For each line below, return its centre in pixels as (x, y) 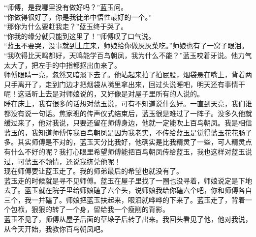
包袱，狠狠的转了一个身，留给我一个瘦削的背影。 (90, 209)
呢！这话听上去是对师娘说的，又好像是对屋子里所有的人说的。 (104, 94)
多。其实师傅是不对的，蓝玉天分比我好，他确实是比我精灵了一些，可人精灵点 (128, 142)
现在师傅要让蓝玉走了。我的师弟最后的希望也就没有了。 (94, 171)
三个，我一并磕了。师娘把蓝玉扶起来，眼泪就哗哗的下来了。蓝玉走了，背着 (125, 199)
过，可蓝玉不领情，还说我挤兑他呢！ (63, 161)
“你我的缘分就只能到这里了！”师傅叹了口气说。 (80, 36)
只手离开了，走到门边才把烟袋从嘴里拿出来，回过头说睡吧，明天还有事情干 (125, 84)
